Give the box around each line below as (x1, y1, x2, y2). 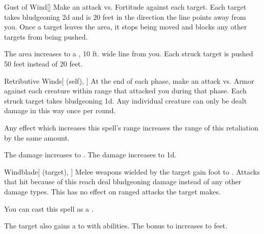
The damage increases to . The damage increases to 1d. (4, 149, 177, 160)
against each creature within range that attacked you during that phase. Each (4, 85, 247, 96)
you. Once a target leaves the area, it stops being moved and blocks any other (4, 21, 247, 32)
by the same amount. (4, 132, 70, 143)
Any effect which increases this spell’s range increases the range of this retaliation (4, 122, 258, 132)
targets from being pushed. (4, 31, 88, 42)
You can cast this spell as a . (4, 203, 94, 214)
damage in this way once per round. (4, 105, 116, 116)
